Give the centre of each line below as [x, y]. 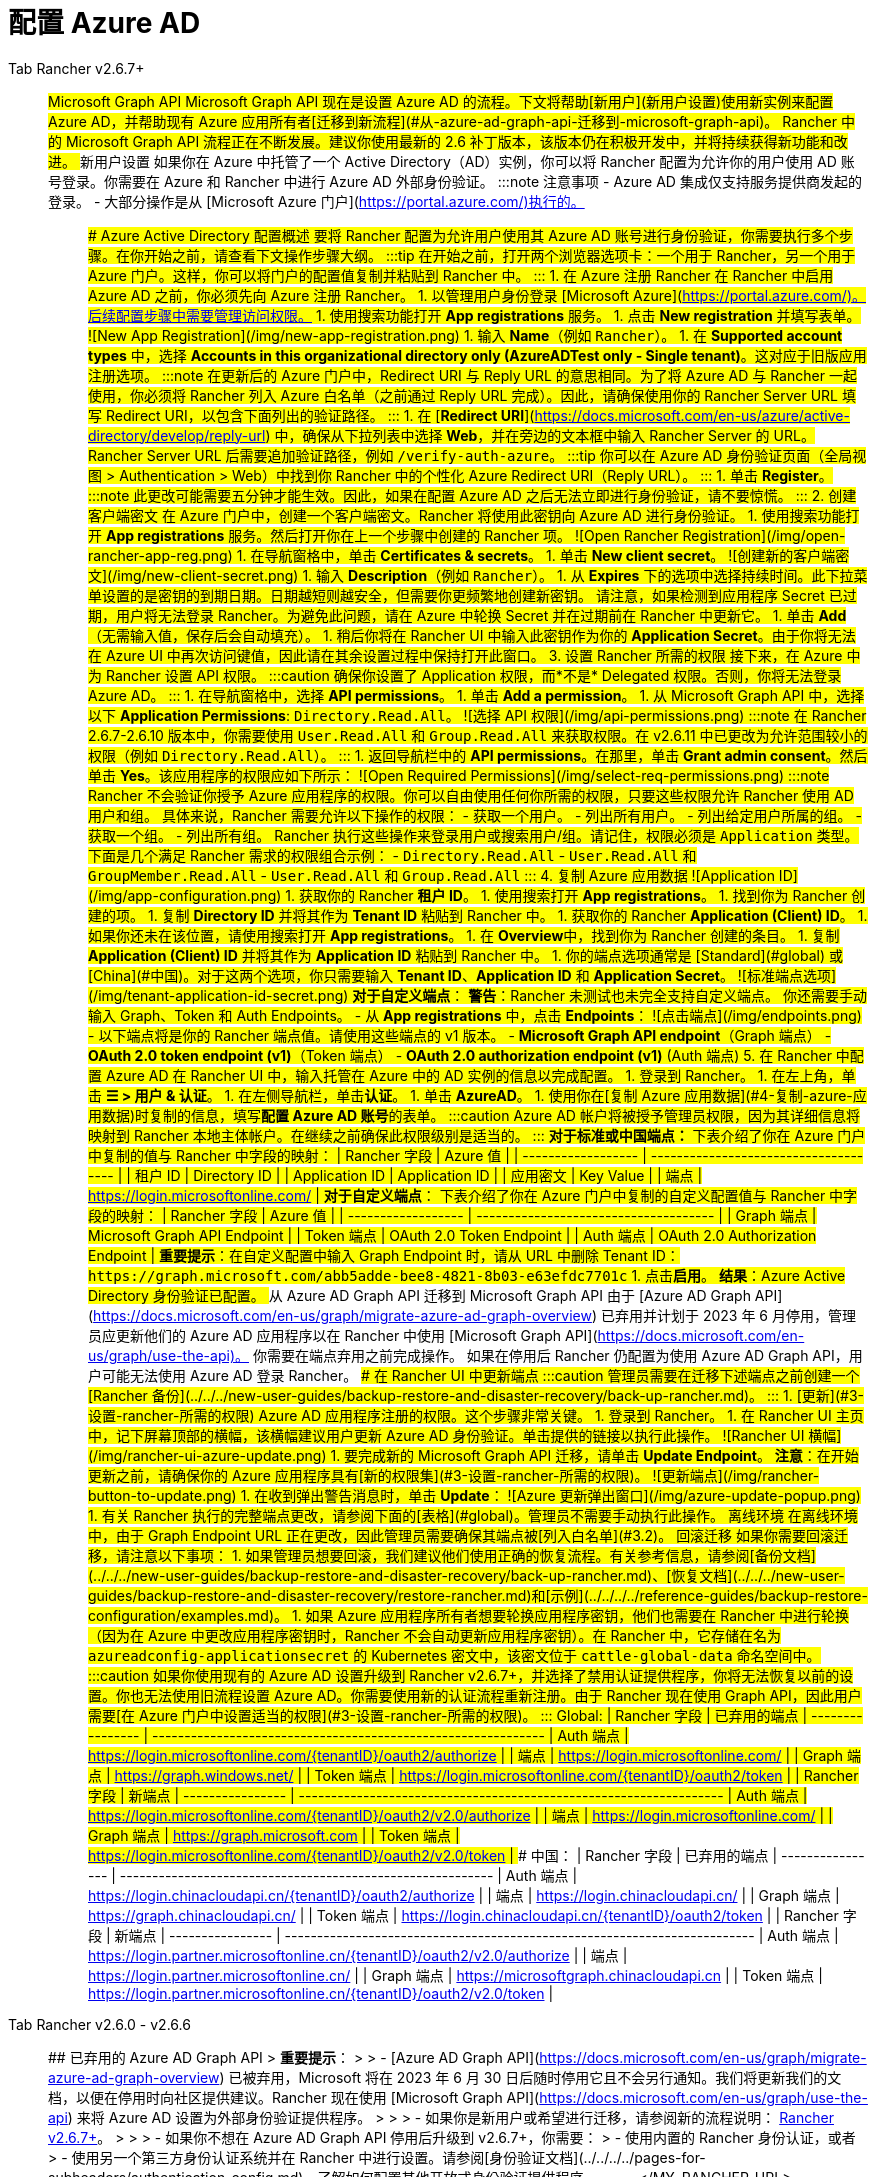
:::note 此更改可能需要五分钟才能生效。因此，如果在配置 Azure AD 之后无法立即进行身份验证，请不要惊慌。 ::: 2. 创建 [472, 495]
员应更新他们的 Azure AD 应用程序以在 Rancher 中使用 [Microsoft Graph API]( [343, 1335]
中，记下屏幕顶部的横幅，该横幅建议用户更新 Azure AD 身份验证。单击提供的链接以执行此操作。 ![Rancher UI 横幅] [465, 1435]
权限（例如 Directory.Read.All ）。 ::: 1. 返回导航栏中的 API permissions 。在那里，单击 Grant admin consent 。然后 [478, 755]
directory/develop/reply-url [177, 435]
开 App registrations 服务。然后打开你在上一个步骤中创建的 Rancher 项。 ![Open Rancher [383, 535]
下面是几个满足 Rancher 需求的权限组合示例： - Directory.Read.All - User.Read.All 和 [392, 855]
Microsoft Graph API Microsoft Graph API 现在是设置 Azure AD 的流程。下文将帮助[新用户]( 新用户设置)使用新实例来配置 [441, 101]
